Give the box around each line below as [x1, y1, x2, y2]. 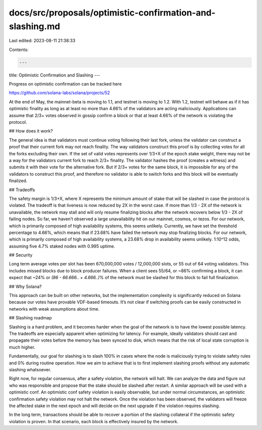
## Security [9, 252, 33, 258]
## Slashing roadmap [9, 315, 52, 321]
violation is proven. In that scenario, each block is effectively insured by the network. [9, 418, 179, 424]
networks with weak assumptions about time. [9, 306, 99, 312]
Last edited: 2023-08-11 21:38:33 [9, 38, 76, 44]
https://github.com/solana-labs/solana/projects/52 [9, 90, 110, 96]
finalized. [9, 178, 28, 184]
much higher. [9, 344, 35, 350]
